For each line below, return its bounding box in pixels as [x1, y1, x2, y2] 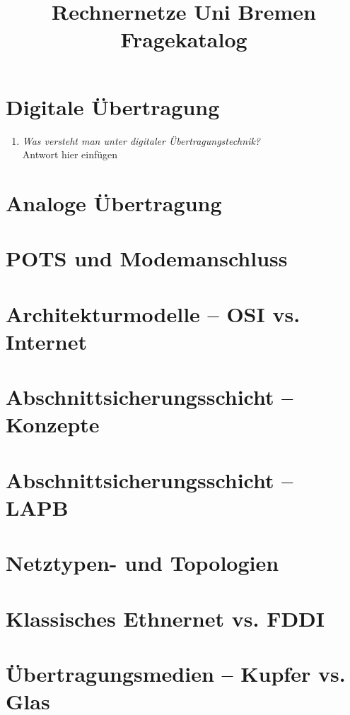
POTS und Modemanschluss [6, 244, 288, 273]
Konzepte [6, 410, 100, 439]
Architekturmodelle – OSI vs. [6, 299, 301, 328]
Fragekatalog [120, 25, 247, 54]
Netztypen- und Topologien [6, 548, 279, 577]
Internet [6, 326, 87, 355]
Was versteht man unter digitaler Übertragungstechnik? [22, 133, 261, 148]
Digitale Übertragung [6, 92, 220, 121]
